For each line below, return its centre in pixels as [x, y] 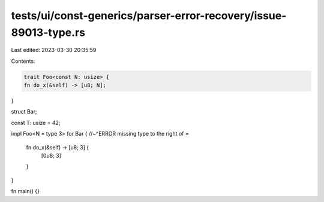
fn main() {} [25, 191]
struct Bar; [24, 112]
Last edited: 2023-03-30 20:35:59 [54, 50]
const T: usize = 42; [36, 123]
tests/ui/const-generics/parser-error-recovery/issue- [149, 16]
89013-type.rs [48, 32]
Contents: [23, 61]
